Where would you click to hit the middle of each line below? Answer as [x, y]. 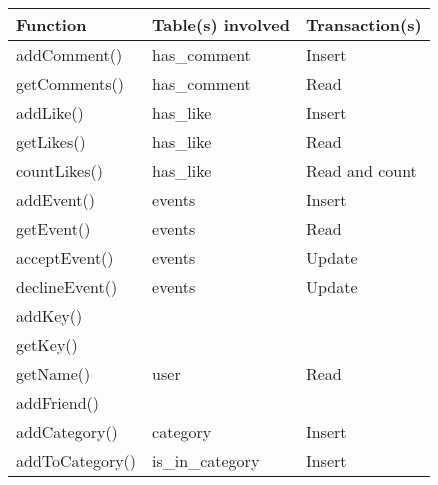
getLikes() [51, 141]
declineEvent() [67, 286]
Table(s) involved [221, 24]
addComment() [69, 54]
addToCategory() [76, 460]
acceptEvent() [65, 257]
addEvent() [55, 199]
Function [51, 24]
